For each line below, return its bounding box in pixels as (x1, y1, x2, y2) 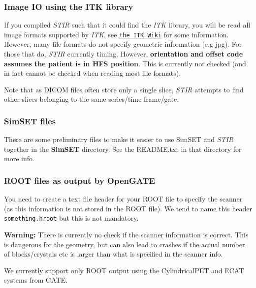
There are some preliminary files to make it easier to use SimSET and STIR (4, 134, 234, 144)
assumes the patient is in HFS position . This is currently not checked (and (4, 58, 246, 68)
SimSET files (4, 115, 56, 127)
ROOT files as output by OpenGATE (4, 174, 155, 186)
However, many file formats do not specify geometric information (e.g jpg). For (4, 39, 242, 49)
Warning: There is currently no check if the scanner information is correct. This (4, 230, 249, 240)
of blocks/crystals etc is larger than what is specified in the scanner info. (4, 249, 223, 259)
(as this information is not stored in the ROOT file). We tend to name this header (4, 203, 252, 213)
